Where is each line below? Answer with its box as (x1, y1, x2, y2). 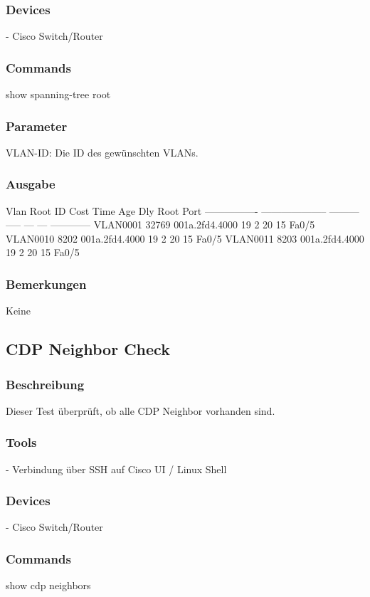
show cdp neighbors (6, 578, 91, 593)
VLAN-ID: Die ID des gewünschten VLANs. (6, 144, 199, 159)
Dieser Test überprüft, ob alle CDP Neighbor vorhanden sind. (6, 403, 275, 418)
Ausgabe (6, 175, 55, 193)
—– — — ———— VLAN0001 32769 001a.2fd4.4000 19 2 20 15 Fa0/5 (6, 217, 315, 232)
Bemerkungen (6, 275, 87, 292)
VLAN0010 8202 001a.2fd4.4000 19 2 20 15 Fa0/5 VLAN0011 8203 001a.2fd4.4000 (6, 231, 364, 245)
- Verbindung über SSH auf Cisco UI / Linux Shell (6, 461, 227, 476)
